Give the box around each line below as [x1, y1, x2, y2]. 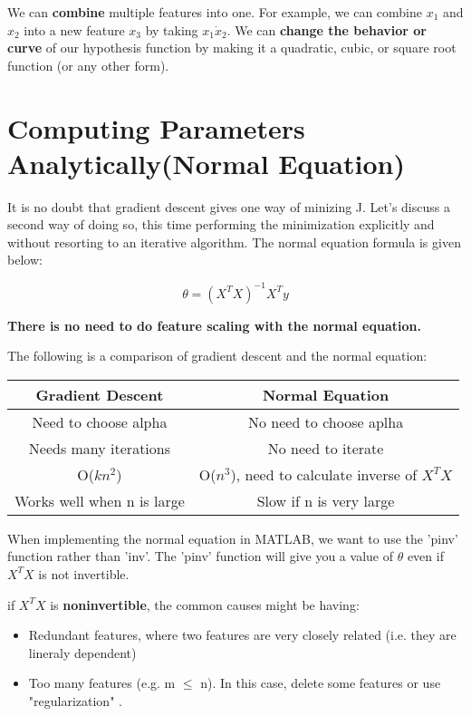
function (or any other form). [7, 55, 169, 74]
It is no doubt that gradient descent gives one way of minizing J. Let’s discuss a [7, 197, 450, 216]
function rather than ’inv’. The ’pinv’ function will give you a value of [7, 547, 393, 566]
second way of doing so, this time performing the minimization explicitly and [7, 215, 435, 234]
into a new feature [24, 20, 125, 39]
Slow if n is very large [256, 489, 395, 511]
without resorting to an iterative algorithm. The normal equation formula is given [7, 232, 461, 251]
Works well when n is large [14, 489, 185, 511]
